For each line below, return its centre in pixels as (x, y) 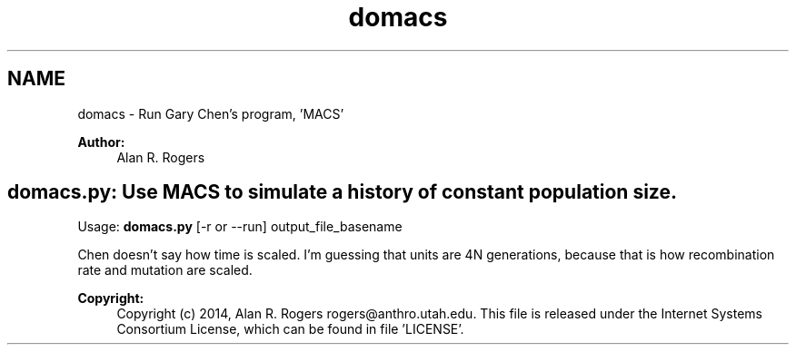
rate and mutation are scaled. (165, 270)
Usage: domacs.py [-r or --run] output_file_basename (240, 227)
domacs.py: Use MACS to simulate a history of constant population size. (342, 192)
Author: (101, 142)
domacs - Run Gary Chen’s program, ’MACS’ (211, 113)
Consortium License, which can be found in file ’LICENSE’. (290, 329)
